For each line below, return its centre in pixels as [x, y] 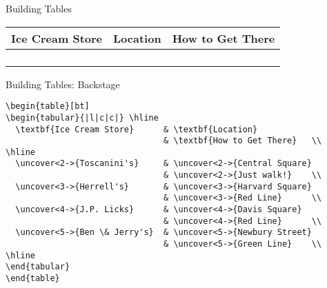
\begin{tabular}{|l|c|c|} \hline [82, 117]
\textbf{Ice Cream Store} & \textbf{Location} [137, 129]
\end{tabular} [38, 267]
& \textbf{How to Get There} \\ [243, 141]
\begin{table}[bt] [48, 106]
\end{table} [33, 279]
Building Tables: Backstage [63, 84]
